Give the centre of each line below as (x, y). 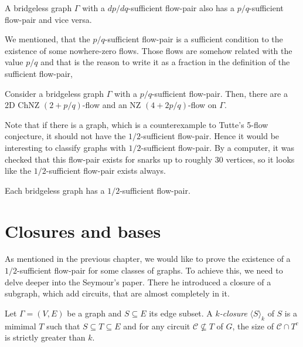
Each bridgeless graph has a (55, 190)
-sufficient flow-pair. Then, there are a (219, 93)
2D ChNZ (22, 105)
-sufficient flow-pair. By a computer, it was (217, 147)
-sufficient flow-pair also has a (181, 8)
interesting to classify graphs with (65, 147)
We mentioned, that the (47, 39)
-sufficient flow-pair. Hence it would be (210, 136)
